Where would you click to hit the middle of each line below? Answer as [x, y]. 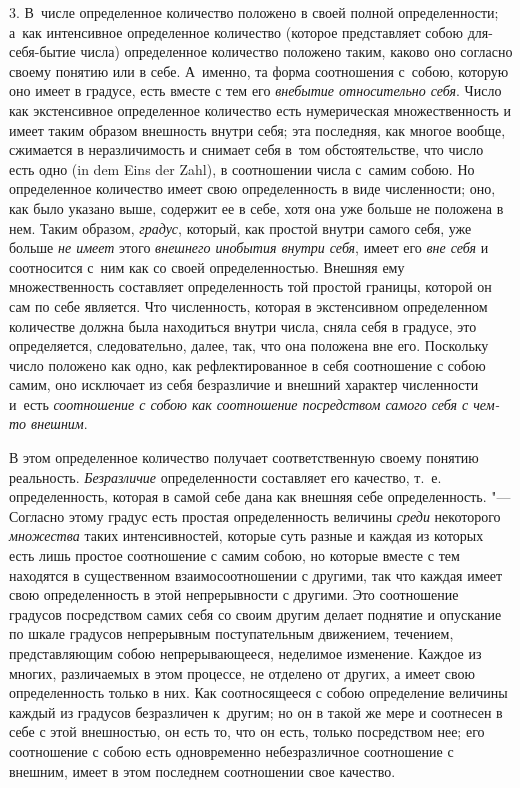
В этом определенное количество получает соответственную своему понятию [244, 457]
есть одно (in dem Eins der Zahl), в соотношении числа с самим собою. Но [242, 168]
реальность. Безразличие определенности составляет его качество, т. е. [225, 476]
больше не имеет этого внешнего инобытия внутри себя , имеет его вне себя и [249, 247]
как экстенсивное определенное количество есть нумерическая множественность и [260, 109]
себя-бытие [42, 51]
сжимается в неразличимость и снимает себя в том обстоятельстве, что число [246, 149]
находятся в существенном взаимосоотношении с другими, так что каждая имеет [256, 574]
